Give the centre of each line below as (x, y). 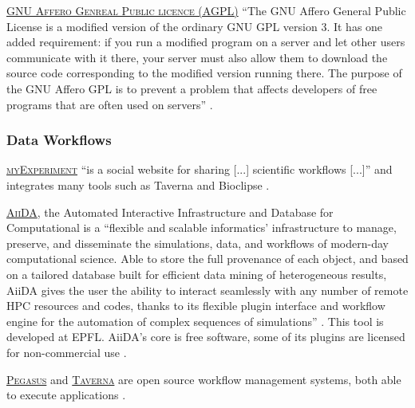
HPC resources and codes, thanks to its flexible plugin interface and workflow (196, 306)
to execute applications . (66, 395)
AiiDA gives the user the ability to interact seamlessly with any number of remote (207, 290)
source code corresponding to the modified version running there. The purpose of (204, 73)
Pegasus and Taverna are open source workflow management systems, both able (204, 379)
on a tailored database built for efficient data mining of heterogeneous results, (197, 274)
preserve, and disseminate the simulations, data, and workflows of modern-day (198, 243)
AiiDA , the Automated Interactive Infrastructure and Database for (170, 212)
